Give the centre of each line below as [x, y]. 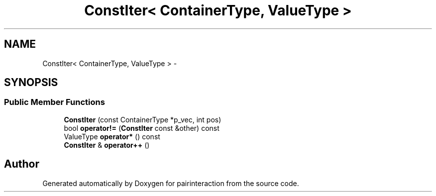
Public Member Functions [54, 102]
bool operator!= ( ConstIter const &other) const [142, 128]
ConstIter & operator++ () [107, 145]
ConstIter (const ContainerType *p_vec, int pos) [143, 119]
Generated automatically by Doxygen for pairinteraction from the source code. [171, 183]
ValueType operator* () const [112, 136]
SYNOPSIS [31, 83]
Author [22, 164]
